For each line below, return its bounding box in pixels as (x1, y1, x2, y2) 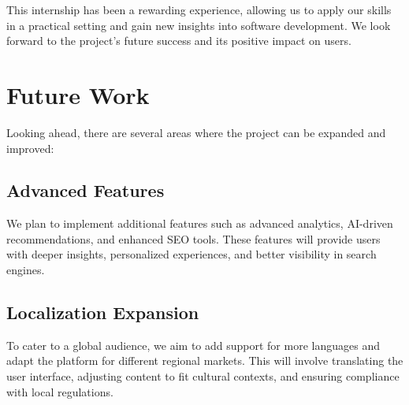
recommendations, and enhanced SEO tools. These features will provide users (6, 230, 381, 247)
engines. (6, 262, 45, 278)
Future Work (6, 78, 150, 110)
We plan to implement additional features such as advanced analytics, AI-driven (6, 215, 393, 232)
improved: (6, 139, 54, 156)
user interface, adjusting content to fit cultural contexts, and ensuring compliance (6, 368, 400, 385)
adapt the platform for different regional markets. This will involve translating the (6, 352, 403, 369)
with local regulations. (6, 383, 113, 399)
